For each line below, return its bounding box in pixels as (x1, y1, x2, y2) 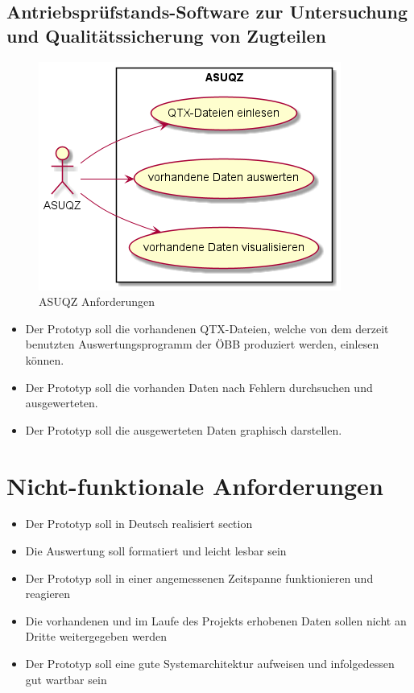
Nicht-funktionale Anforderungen (6, 468, 383, 501)
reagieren (25, 585, 71, 602)
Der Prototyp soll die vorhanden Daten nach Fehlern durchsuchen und (25, 378, 373, 395)
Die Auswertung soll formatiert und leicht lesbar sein (25, 542, 287, 559)
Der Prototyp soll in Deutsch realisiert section (25, 515, 253, 532)
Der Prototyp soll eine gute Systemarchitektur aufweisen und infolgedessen (25, 655, 395, 672)
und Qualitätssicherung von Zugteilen (6, 23, 326, 47)
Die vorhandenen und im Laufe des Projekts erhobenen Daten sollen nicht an (25, 612, 407, 629)
